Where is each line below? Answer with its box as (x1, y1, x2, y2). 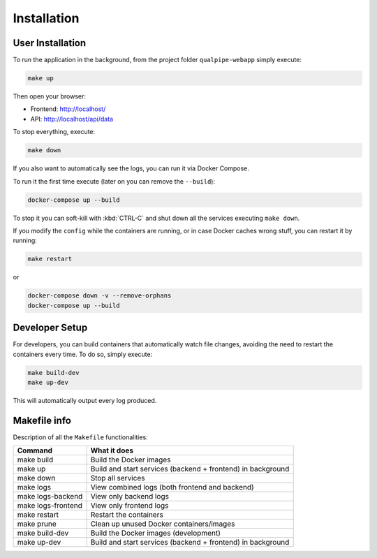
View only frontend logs (90, 501, 169, 511)
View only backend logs (90, 492, 169, 501)
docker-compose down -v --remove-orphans (27, 292, 172, 300)
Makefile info (13, 414, 71, 426)
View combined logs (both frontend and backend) (90, 483, 254, 492)
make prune (17, 519, 57, 529)
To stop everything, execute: (13, 128, 96, 136)
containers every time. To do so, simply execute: (13, 350, 153, 358)
